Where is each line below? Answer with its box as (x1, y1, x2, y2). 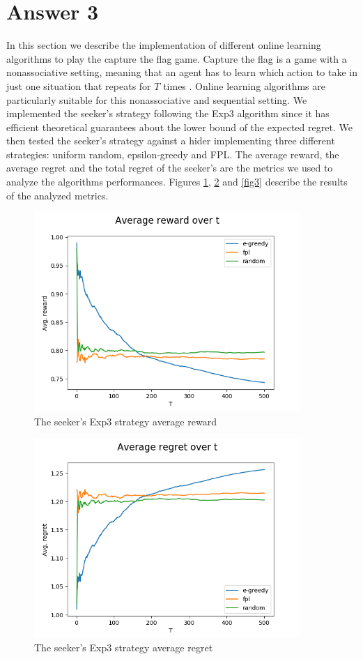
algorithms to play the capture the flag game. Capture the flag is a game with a (6, 51, 347, 66)
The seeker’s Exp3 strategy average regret (34, 640, 213, 655)
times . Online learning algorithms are (163, 78, 325, 93)
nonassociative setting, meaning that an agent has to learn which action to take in (6, 65, 357, 79)
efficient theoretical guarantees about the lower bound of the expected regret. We (6, 119, 353, 134)
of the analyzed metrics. (6, 188, 109, 202)
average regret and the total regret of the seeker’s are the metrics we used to (6, 160, 333, 175)
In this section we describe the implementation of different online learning (6, 38, 321, 52)
